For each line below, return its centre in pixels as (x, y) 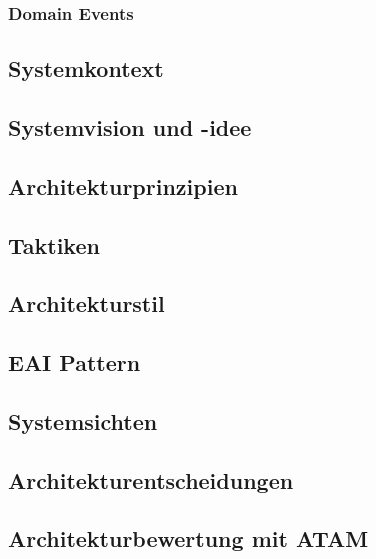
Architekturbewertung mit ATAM (188, 538)
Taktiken (54, 244)
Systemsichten (83, 420)
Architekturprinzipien (123, 185)
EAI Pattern (74, 362)
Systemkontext (86, 68)
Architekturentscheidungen (151, 479)
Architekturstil (86, 303)
